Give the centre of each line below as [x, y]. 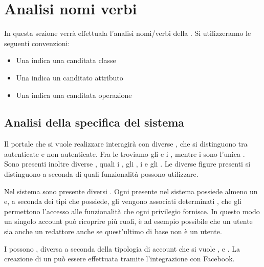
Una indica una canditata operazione [74, 95]
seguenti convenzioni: [37, 43]
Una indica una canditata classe [66, 60]
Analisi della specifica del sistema [94, 122]
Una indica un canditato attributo [70, 77]
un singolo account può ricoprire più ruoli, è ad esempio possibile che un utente [128, 221]
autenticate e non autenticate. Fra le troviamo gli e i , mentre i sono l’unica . [125, 153]
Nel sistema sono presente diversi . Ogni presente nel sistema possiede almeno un [131, 191]
